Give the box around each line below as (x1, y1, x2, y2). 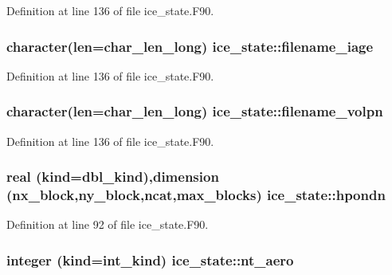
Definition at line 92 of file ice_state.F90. (6, 216, 209, 233)
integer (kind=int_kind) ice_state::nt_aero (6, 249, 294, 269)
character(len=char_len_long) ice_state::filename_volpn (6, 101, 383, 121)
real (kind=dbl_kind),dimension (6, 167, 219, 187)
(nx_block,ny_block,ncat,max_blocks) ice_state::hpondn (6, 185, 386, 205)
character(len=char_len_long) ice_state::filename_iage (6, 36, 374, 56)
